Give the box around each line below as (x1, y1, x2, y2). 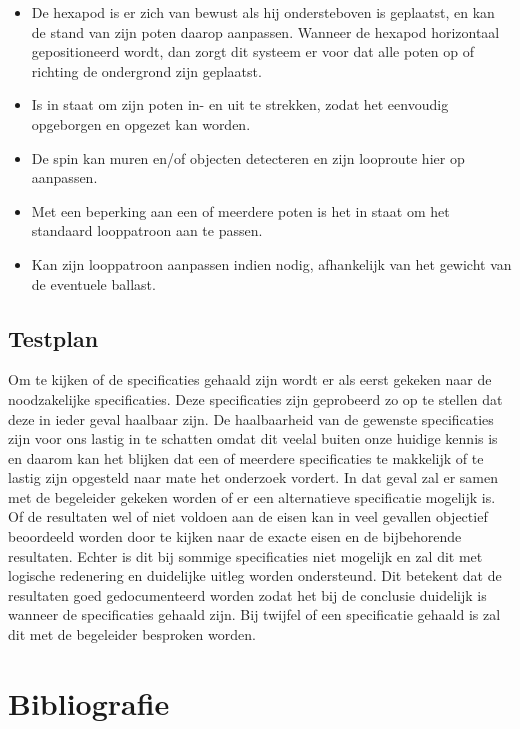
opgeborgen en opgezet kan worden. (31, 113, 251, 134)
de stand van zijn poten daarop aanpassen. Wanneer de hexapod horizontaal (31, 21, 500, 42)
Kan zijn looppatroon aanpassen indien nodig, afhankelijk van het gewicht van (31, 253, 512, 274)
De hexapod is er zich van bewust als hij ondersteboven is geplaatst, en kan (31, 2, 495, 22)
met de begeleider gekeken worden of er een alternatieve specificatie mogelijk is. (8, 486, 496, 507)
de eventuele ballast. (31, 273, 156, 294)
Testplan (8, 322, 99, 353)
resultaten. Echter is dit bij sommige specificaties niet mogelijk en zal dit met (8, 545, 483, 566)
